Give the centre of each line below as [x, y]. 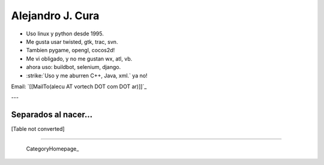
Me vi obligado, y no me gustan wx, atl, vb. [79, 58]
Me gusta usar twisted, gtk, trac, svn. [72, 41]
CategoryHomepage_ [52, 148]
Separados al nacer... [52, 115]
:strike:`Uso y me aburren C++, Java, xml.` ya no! [87, 76]
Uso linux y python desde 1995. [65, 34]
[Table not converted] [38, 129]
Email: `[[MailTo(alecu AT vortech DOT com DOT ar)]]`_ [79, 86]
